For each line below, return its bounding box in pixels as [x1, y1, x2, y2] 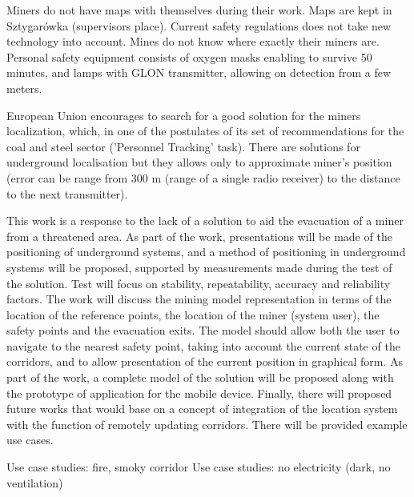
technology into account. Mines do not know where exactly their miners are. [6, 33, 380, 50]
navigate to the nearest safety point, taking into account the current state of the [6, 337, 400, 354]
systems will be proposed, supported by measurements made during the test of [6, 259, 392, 275]
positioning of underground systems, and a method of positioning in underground [6, 243, 406, 260]
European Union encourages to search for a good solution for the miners [6, 106, 361, 123]
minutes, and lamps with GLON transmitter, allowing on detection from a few [6, 64, 392, 81]
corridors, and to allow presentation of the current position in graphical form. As [6, 353, 403, 370]
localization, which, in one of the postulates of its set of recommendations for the [6, 122, 404, 139]
